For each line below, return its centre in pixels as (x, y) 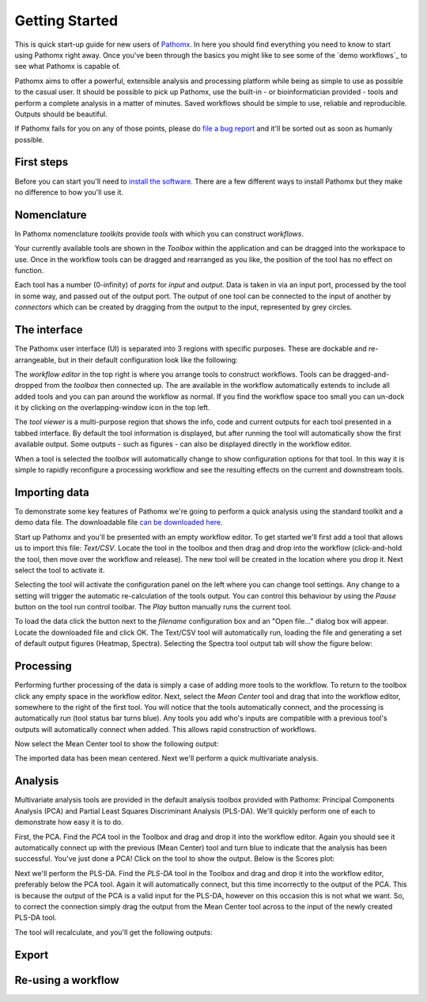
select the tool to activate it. (60, 570)
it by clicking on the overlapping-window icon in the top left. (112, 408)
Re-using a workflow (67, 980)
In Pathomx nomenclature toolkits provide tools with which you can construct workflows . (159, 233)
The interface (49, 330)
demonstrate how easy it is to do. (69, 822)
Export (32, 955)
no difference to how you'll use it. (69, 192)
